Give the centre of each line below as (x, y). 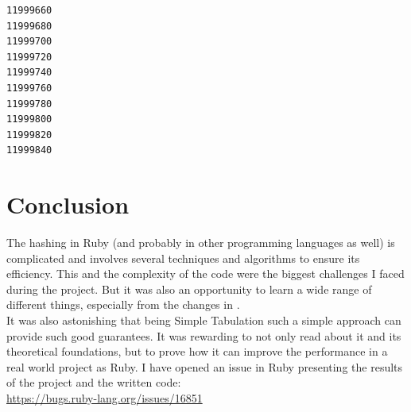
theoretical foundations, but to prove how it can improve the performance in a (197, 351)
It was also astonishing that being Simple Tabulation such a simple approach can (204, 320)
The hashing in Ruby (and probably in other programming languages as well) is (201, 243)
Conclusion (68, 204)
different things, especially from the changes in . (123, 304)
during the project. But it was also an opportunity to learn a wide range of (189, 289)
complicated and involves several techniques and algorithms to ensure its (183, 258)
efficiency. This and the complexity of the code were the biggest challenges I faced (205, 273)
